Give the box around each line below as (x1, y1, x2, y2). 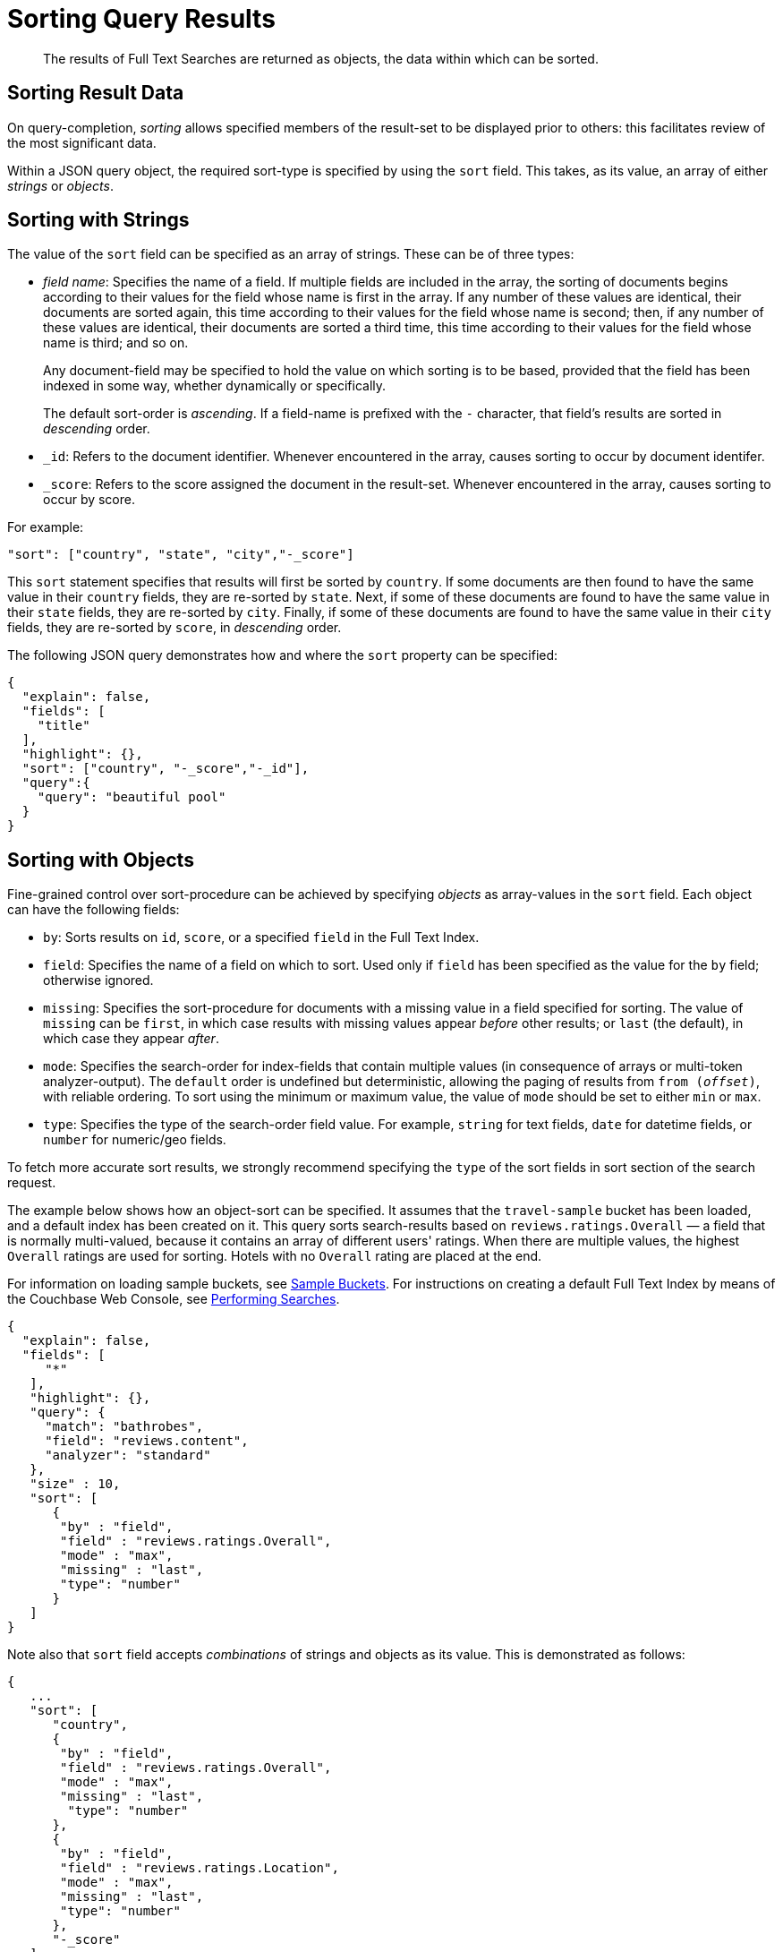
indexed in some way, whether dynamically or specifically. (43, 378, 387, 394)
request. (7, 1175, 56, 1191)
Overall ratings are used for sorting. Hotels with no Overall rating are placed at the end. (7, 1248, 542, 1264)
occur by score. (43, 492, 135, 508)
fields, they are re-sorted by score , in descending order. (7, 620, 342, 636)
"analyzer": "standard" (45, 1448, 211, 1463)
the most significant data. (7, 134, 157, 150)
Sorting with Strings (7, 209, 190, 232)
